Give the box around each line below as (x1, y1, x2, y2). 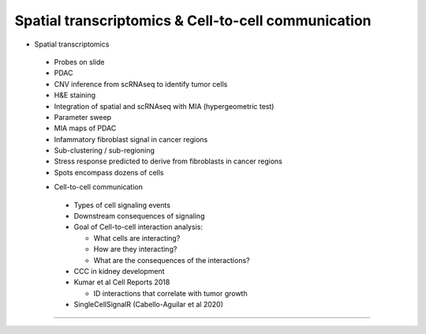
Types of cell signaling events (73, 200, 171, 209)
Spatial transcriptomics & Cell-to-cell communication (14, 12, 372, 29)
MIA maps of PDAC (54, 123, 117, 133)
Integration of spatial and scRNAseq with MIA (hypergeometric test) (54, 101, 275, 111)
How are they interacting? (93, 245, 177, 254)
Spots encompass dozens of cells (54, 167, 164, 177)
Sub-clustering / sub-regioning (54, 146, 155, 156)
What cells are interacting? (93, 233, 181, 242)
